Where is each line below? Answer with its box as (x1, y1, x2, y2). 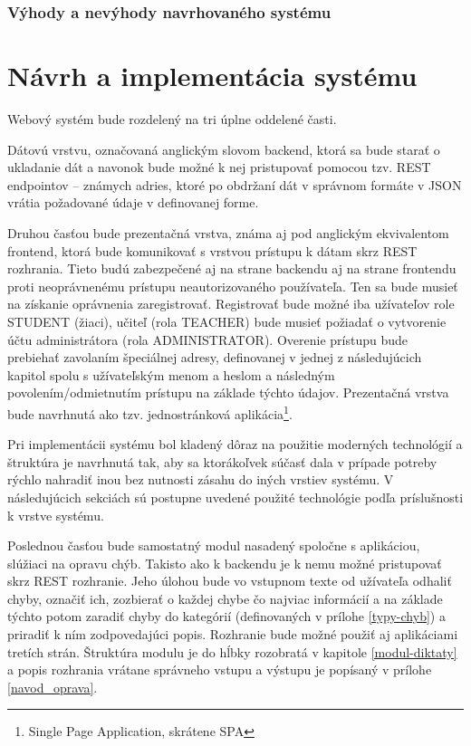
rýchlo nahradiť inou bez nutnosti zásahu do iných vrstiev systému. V (7, 470, 394, 489)
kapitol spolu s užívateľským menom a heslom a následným (7, 365, 335, 384)
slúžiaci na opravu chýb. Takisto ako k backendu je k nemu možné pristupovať (7, 553, 442, 572)
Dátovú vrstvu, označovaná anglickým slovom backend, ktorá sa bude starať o (7, 139, 440, 158)
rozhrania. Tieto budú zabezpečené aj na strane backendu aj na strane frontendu (7, 259, 457, 278)
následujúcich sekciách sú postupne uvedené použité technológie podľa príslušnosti (7, 487, 464, 506)
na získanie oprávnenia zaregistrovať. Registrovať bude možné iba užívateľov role (7, 294, 455, 313)
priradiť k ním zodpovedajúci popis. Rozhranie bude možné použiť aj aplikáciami (7, 625, 458, 644)
